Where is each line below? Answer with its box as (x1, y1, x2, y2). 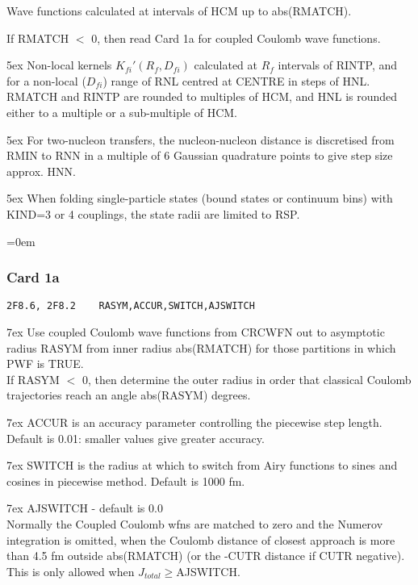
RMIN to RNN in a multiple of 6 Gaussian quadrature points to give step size (6, 147, 393, 164)
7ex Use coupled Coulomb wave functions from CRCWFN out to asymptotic (6, 324, 385, 340)
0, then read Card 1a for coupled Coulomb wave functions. (91, 29, 381, 46)
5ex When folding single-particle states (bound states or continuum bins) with (6, 190, 393, 207)
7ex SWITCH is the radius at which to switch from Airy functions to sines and (6, 457, 398, 474)
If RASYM (6, 370, 60, 387)
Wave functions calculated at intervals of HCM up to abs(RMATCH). (6, 2, 352, 19)
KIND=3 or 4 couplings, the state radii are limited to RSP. (6, 205, 300, 222)
